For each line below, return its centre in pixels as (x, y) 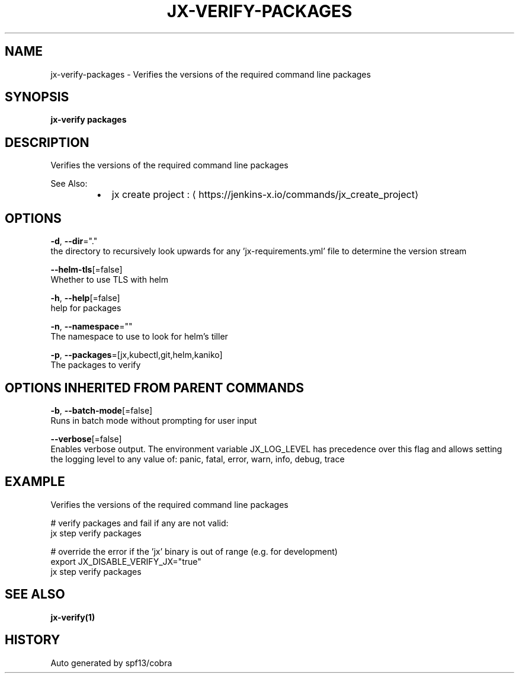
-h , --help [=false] (85, 298)
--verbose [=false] (86, 439)
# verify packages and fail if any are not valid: (140, 523)
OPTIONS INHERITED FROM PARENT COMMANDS (154, 388)
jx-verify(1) (73, 617)
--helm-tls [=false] (86, 270)
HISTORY (33, 640)
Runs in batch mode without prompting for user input (154, 420)
